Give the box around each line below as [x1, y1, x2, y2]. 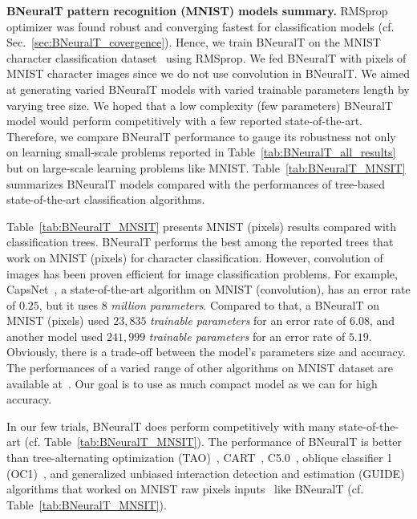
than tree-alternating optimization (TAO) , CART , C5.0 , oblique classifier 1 [6, 449, 393, 466]
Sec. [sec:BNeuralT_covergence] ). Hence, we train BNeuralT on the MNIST [6, 34, 381, 51]
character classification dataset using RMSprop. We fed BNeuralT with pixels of [6, 49, 407, 66]
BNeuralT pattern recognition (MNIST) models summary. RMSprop [6, 2, 388, 18]
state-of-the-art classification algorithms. [6, 191, 205, 208]
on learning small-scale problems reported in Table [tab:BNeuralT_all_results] [6, 144, 396, 160]
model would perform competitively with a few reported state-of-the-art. [6, 112, 362, 129]
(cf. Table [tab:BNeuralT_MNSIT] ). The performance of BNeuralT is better [24, 433, 403, 450]
